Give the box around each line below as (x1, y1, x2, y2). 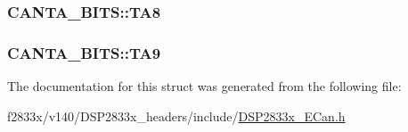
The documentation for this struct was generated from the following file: (7, 77, 402, 95)
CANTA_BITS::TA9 (7, 41, 161, 63)
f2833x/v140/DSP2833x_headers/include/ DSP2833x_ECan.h (7, 106, 346, 125)
